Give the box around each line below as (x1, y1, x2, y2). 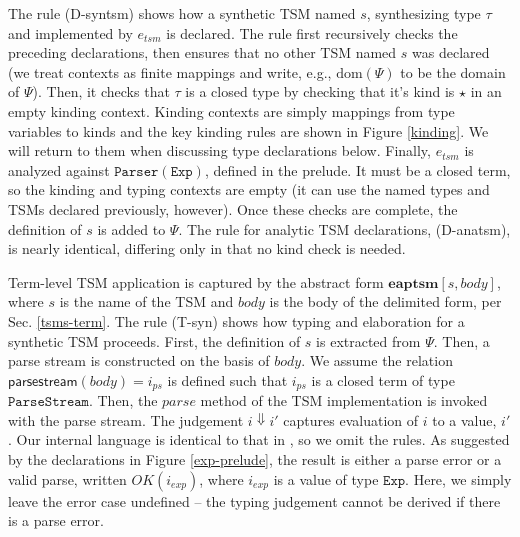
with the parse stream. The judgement (8, 409, 244, 430)
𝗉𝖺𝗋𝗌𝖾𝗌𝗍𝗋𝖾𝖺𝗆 (8, 374, 78, 389)
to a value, (432, 409, 497, 430)
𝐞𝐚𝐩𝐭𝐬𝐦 (388, 276, 439, 291)
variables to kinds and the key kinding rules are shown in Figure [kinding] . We (8, 120, 489, 141)
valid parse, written (8, 468, 127, 489)
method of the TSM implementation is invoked (200, 390, 488, 411)
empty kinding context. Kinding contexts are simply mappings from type (8, 100, 455, 121)
